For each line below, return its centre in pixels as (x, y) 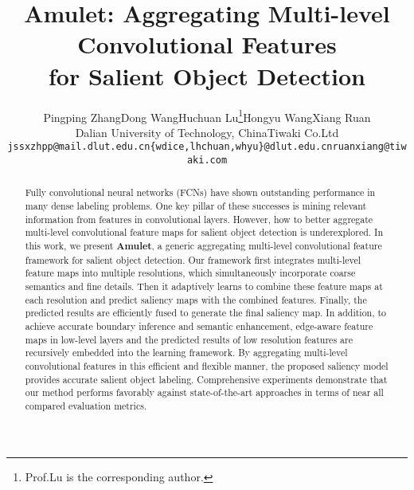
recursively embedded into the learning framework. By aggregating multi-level (186, 353)
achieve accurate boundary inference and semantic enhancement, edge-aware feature (199, 326)
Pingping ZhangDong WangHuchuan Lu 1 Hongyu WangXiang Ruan (207, 116)
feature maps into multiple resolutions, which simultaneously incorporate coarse (190, 273)
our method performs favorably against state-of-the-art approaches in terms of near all (204, 392)
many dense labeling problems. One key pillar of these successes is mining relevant (196, 206)
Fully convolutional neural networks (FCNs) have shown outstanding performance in (200, 192)
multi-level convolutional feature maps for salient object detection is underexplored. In (204, 232)
